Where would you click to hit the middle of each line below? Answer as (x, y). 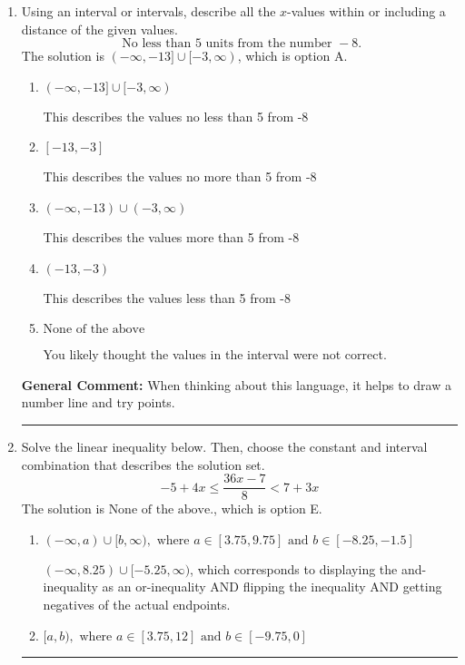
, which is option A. (292, 56)
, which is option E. (268, 509)
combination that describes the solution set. (143, 464)
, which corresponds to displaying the (294, 568)
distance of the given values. (99, 29)
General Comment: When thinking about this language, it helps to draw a (236, 384)
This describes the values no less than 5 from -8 (176, 116)
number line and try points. (98, 402)
